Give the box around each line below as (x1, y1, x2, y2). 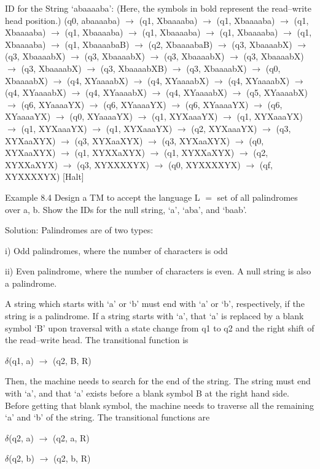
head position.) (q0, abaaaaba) (5, 14, 120, 26)
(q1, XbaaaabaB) (64, 37, 130, 50)
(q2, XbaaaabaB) (148, 37, 213, 50)
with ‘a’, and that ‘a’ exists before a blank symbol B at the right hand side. (5, 387, 289, 400)
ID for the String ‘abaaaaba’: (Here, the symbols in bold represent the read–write (5, 2, 311, 14)
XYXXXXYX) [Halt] (5, 170, 84, 183)
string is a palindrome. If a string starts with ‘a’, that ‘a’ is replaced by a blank (5, 309, 304, 322)
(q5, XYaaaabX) (246, 86, 308, 99)
